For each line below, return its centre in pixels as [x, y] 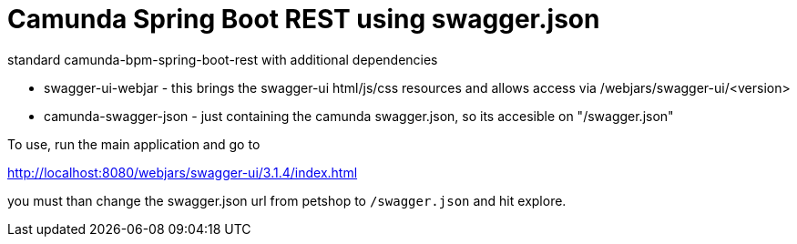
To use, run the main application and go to [134, 144]
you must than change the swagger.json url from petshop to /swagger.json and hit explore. [287, 200]
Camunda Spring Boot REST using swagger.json [304, 19]
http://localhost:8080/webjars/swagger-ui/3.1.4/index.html [183, 172]
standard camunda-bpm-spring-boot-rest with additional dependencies [223, 59]
